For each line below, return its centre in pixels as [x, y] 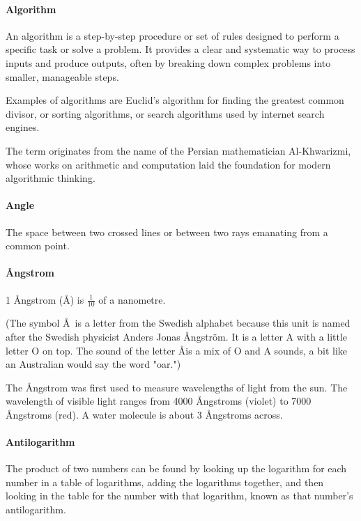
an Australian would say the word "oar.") [93, 364]
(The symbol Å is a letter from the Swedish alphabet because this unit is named [178, 323]
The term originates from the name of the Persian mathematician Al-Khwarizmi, [178, 150]
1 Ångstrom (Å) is [45, 299]
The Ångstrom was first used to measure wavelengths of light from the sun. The [177, 387]
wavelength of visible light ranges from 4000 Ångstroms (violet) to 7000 [159, 401]
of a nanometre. [132, 299]
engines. [23, 127]
